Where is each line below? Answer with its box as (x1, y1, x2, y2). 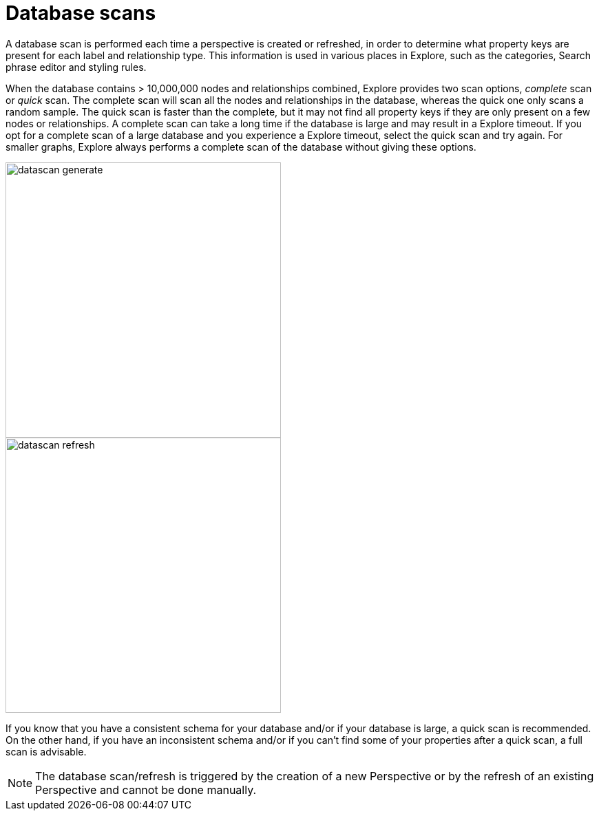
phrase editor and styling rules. (6, 61, 147, 73)
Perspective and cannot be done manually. (35, 782, 257, 797)
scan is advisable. (6, 745, 87, 758)
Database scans (6, 1, 156, 25)
